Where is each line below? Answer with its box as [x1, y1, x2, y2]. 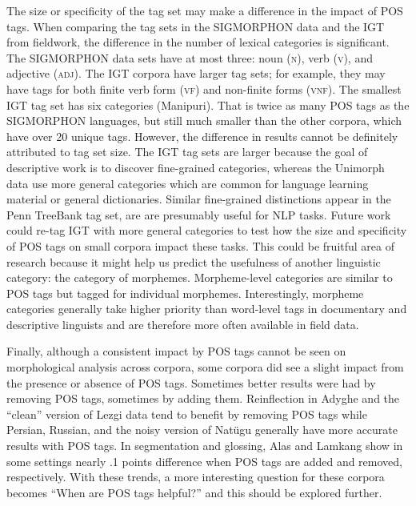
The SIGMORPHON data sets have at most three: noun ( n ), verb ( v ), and [6, 49, 373, 66]
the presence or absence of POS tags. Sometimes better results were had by [6, 374, 376, 391]
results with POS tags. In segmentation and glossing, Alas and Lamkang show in [6, 437, 403, 454]
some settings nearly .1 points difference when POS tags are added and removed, [6, 452, 402, 469]
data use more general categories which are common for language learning [6, 175, 369, 191]
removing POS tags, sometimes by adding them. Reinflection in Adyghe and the [6, 390, 400, 407]
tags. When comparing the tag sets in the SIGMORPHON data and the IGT [6, 18, 385, 34]
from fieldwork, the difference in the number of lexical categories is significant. [6, 34, 390, 50]
